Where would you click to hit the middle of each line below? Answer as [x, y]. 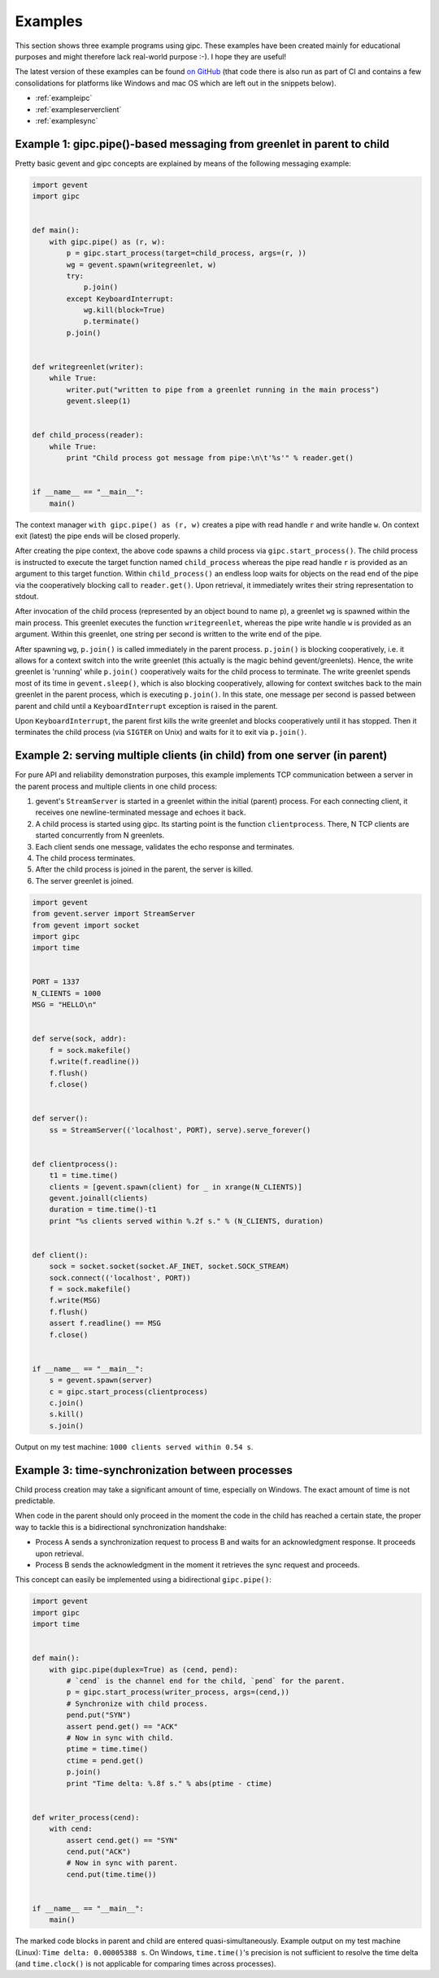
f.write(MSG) [75, 1300]
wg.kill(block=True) [124, 310]
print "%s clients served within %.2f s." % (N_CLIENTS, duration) [187, 1221]
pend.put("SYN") [99, 1715]
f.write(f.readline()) [94, 1062]
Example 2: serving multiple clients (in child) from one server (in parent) [201, 756]
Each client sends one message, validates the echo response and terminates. [165, 846]
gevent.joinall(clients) [99, 1198]
